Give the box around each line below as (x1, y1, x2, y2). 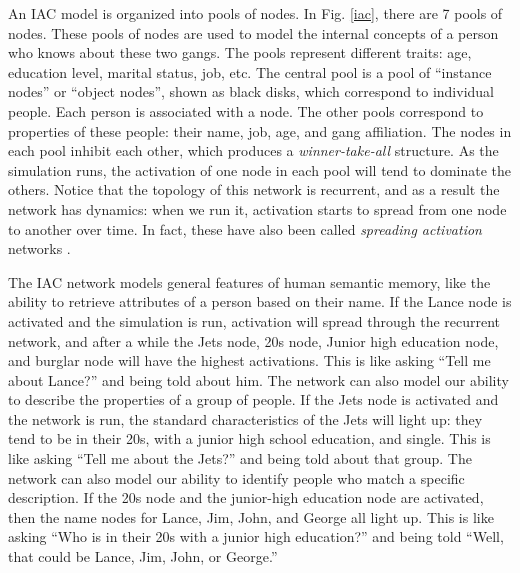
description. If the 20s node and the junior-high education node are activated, (8, 487, 484, 508)
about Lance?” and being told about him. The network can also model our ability (8, 369, 509, 390)
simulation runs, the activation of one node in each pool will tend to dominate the (8, 159, 512, 180)
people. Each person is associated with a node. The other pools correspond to (8, 100, 484, 121)
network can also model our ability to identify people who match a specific (8, 467, 465, 488)
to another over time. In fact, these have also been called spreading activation (8, 218, 482, 239)
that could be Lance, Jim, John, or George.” (8, 546, 278, 567)
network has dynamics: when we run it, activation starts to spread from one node (8, 198, 507, 219)
